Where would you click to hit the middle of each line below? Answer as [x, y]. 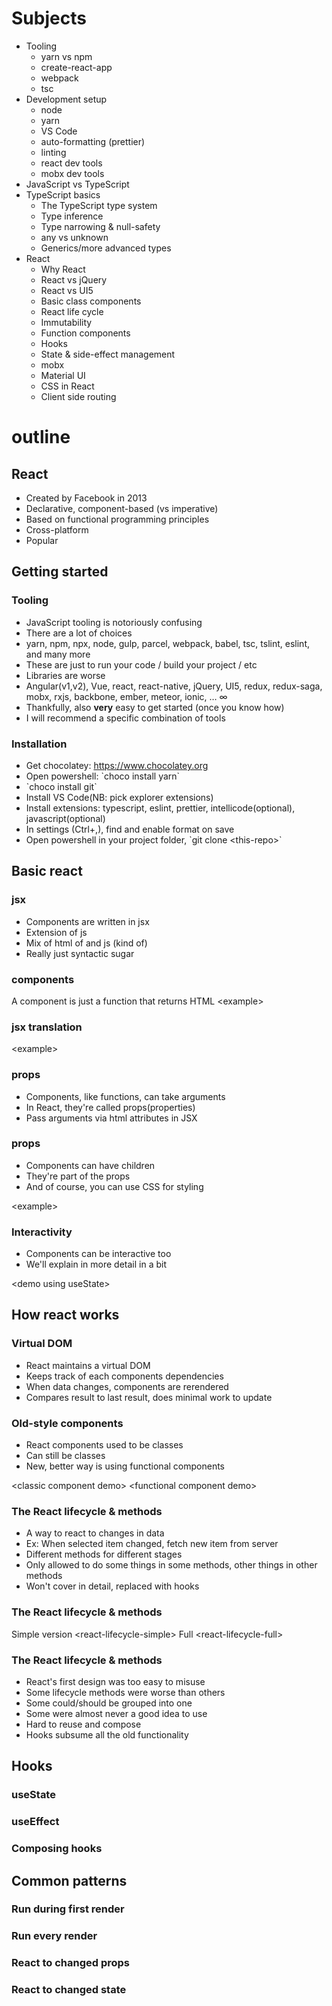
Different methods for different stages [104, 1554]
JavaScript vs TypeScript [77, 184]
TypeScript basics [63, 194]
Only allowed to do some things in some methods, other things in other [171, 1565]
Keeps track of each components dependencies [124, 1376]
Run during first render [68, 1909]
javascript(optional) [65, 818]
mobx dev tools [72, 173]
